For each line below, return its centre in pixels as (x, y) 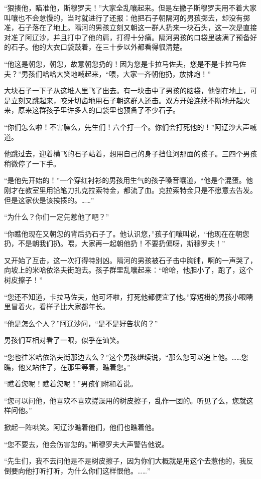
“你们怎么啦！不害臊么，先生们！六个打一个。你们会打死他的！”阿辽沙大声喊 (130, 127)
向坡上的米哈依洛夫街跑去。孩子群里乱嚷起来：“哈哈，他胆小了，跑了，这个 (129, 270)
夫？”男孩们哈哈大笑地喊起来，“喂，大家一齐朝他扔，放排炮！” (107, 73)
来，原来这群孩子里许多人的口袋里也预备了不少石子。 (92, 110)
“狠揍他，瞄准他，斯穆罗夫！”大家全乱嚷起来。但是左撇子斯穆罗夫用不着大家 (130, 8)
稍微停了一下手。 (32, 163)
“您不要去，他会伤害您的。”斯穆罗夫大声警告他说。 (87, 444)
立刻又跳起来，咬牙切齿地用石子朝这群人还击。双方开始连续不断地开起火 (130, 100)
